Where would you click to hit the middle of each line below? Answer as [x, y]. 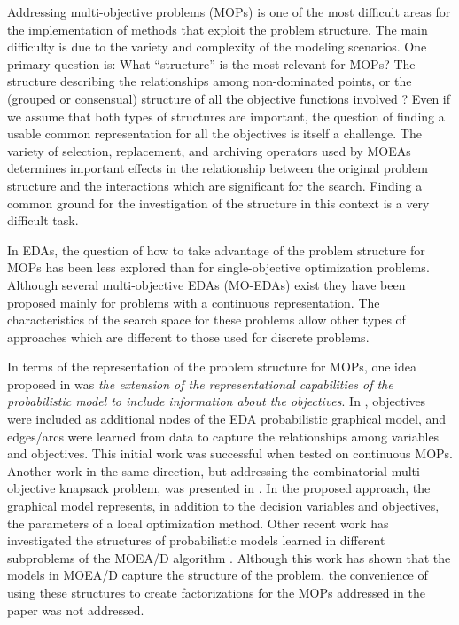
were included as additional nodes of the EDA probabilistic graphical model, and [227, 419]
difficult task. [43, 220]
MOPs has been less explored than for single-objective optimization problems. [218, 267]
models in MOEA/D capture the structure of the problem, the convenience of [218, 575]
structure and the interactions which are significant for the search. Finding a [215, 185]
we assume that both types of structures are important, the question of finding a [226, 116]
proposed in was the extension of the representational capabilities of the [200, 383]
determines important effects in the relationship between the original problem [218, 168]
